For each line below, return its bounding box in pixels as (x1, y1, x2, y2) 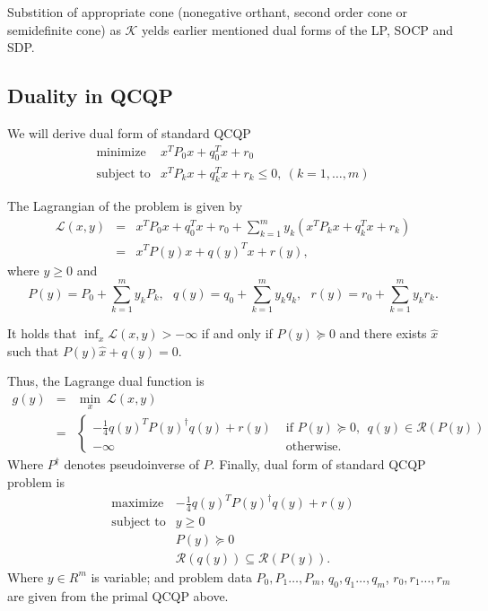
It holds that (7, 324, 77, 343)
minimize (96, 145, 146, 159)
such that (7, 341, 59, 360)
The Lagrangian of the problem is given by (7, 196, 243, 215)
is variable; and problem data (91, 567, 252, 586)
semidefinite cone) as (7, 20, 121, 39)
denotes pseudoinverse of (64, 455, 199, 474)
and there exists (339, 324, 427, 343)
